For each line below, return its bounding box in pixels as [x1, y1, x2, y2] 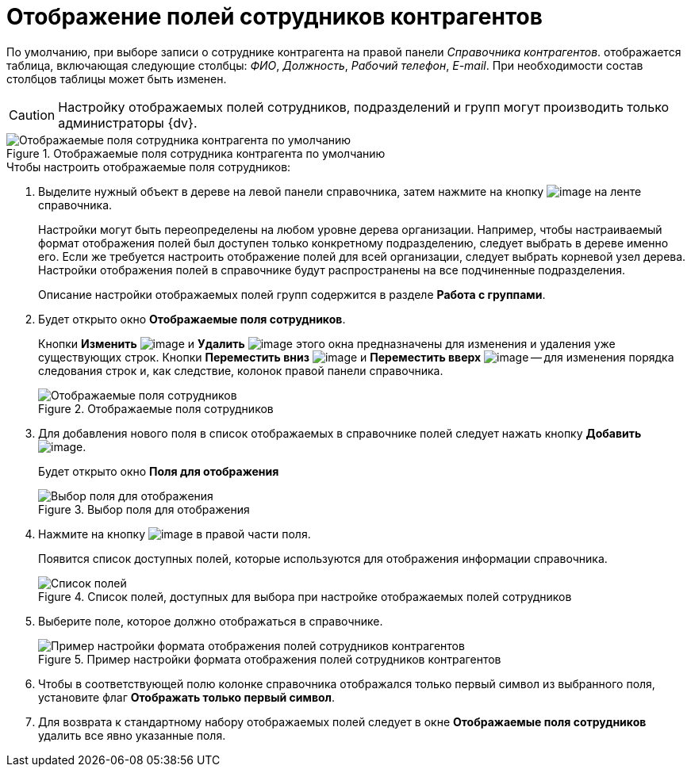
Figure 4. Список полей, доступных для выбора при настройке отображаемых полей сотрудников [38, 589, 572, 603]
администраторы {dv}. [58, 114, 198, 131]
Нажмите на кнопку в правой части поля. [38, 526, 311, 541]
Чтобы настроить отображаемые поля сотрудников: [6, 159, 291, 174]
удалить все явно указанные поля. [38, 728, 226, 742]
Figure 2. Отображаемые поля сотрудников [38, 401, 274, 415]
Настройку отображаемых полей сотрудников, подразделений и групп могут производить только [58, 98, 670, 115]
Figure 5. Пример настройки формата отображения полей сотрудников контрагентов [38, 652, 501, 666]
